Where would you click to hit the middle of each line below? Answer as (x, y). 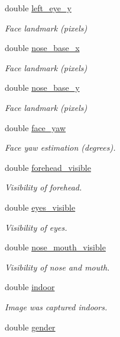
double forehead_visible (48, 167)
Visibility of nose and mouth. (57, 267)
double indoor (30, 287)
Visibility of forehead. (43, 187)
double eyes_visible (40, 207)
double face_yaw (35, 127)
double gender (30, 327)
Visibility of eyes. (36, 227)
